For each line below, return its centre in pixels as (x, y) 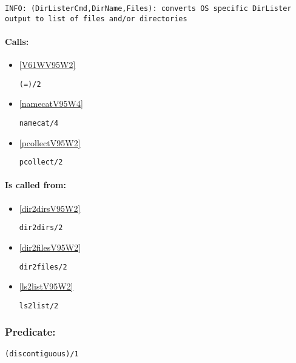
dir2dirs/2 (41, 228)
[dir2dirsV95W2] (50, 208)
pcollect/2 (41, 162)
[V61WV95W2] (47, 65)
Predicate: (30, 332)
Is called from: (35, 185)
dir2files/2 (43, 267)
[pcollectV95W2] (50, 142)
